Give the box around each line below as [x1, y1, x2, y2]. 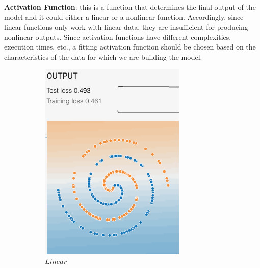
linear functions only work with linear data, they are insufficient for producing [4, 21, 248, 32]
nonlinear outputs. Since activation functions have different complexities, [4, 31, 231, 42]
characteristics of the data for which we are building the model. [4, 51, 202, 62]
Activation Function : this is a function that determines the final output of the [4, 2, 256, 12]
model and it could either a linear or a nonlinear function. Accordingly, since [4, 11, 244, 22]
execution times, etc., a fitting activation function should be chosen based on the [4, 41, 256, 52]
